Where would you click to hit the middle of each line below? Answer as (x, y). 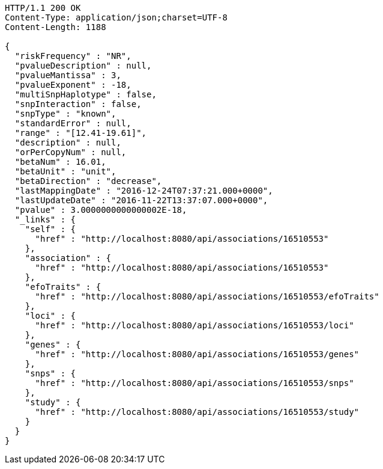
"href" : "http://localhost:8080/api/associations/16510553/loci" (195, 325)
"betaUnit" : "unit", (65, 171)
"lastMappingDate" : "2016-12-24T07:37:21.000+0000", (144, 191)
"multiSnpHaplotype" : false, (86, 94)
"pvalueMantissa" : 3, (68, 75)
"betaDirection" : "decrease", (88, 181)
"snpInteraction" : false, (78, 104)
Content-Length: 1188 (56, 27)
